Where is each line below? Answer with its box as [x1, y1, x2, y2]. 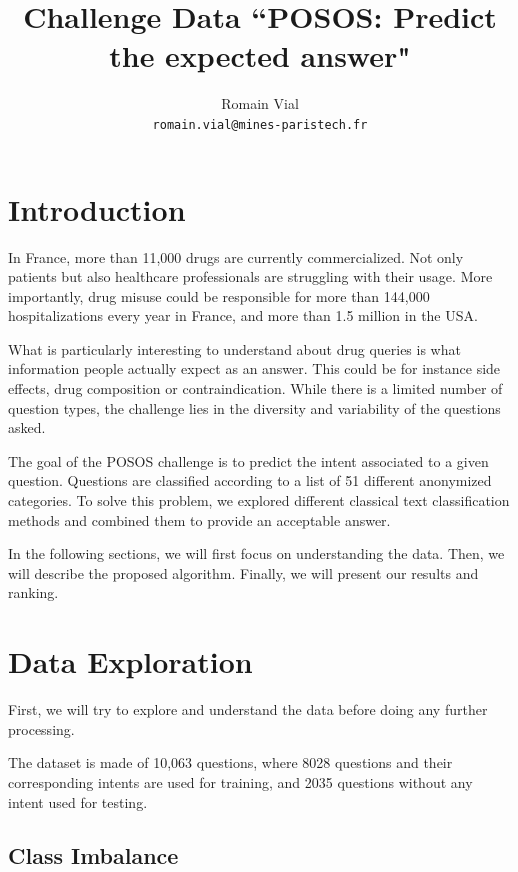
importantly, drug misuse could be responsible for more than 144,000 [8, 285, 430, 306]
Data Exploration [8, 641, 253, 682]
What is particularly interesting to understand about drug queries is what [8, 338, 461, 359]
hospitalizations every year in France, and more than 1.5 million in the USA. [8, 305, 478, 326]
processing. [8, 718, 75, 739]
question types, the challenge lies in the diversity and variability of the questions [8, 397, 501, 418]
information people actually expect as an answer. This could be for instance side [8, 358, 501, 379]
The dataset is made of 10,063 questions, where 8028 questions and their [8, 752, 453, 773]
